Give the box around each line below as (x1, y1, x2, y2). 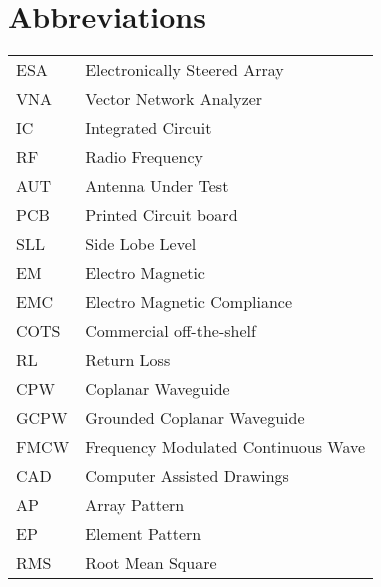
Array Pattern (85, 493, 185, 517)
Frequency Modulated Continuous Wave (85, 435, 366, 459)
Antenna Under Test (85, 174, 229, 198)
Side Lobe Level (85, 232, 197, 256)
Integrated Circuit (85, 116, 212, 140)
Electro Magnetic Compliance (85, 290, 293, 314)
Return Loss (85, 348, 171, 372)
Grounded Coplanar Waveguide (85, 406, 305, 430)
